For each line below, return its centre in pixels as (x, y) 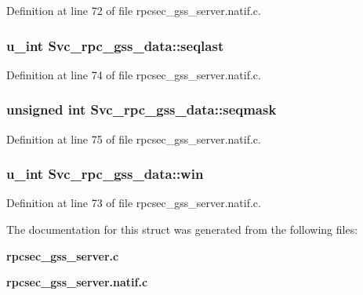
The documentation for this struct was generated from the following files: (182, 229)
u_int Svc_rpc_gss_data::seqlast (115, 45)
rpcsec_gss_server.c (63, 255)
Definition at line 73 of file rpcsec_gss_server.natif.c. (134, 203)
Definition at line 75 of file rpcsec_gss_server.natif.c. (134, 138)
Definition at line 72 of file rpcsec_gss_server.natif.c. (134, 10)
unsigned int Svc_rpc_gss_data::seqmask (142, 109)
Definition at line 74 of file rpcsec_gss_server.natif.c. (134, 74)
